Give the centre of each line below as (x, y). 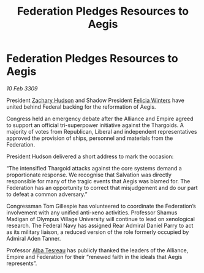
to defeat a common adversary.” (47, 194)
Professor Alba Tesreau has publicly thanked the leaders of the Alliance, (97, 250)
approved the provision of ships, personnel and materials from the (90, 138)
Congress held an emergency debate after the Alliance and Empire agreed (100, 118)
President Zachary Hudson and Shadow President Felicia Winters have (96, 100)
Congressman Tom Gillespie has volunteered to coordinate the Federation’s (101, 206)
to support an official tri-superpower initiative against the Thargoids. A (95, 125)
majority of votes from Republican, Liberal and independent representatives (102, 131)
